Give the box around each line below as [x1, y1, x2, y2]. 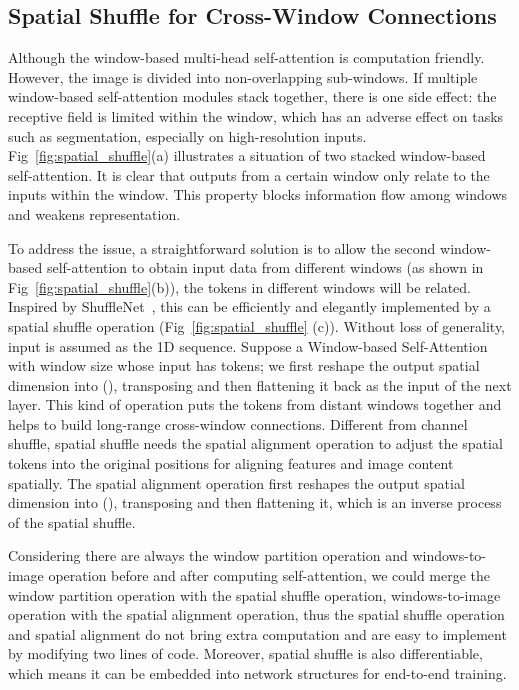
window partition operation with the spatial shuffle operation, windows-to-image [8, 584, 501, 605]
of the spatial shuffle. [8, 511, 136, 532]
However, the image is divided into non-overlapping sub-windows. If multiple [8, 66, 478, 87]
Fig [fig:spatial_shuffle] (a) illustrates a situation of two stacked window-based [8, 145, 486, 166]
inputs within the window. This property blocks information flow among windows [8, 184, 508, 205]
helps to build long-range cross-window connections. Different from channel [8, 413, 468, 434]
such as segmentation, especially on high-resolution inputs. [8, 125, 367, 146]
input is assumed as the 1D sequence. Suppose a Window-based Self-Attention [8, 335, 488, 356]
